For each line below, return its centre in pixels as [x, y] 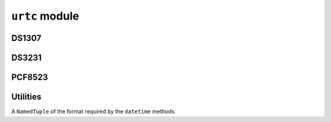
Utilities [26, 97]
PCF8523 [30, 77]
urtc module [45, 16]
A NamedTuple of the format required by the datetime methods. [93, 112]
